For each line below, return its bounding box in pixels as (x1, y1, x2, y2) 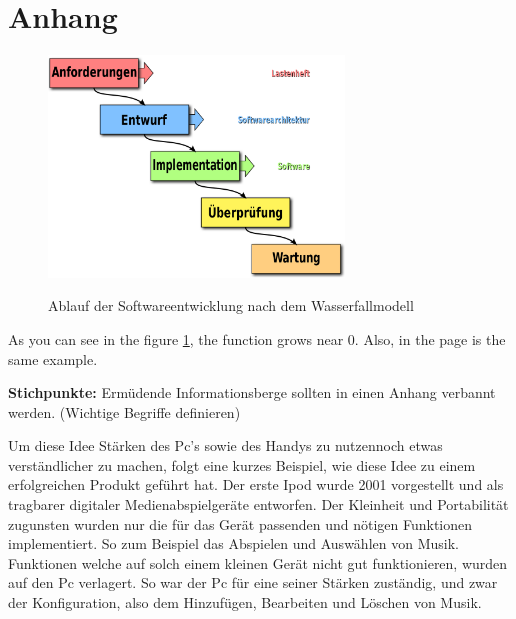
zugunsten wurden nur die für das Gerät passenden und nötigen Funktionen (8, 513, 473, 534)
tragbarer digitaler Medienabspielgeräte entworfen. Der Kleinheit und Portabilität (8, 494, 509, 515)
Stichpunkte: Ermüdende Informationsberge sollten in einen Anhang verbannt (8, 382, 496, 403)
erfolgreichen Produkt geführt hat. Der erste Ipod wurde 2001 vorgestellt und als (8, 474, 504, 495)
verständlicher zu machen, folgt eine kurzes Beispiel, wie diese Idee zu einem (8, 454, 476, 475)
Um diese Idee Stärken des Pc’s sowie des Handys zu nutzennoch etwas (8, 435, 443, 456)
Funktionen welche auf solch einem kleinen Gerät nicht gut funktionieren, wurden (8, 552, 508, 573)
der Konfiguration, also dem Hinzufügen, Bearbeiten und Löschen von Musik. (8, 592, 482, 613)
